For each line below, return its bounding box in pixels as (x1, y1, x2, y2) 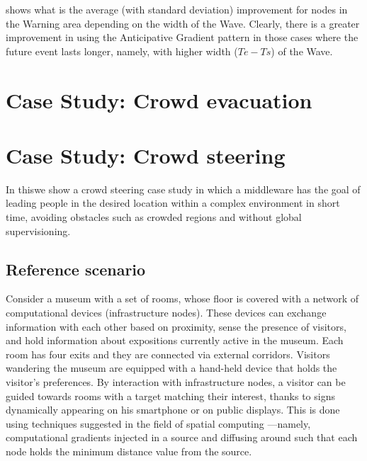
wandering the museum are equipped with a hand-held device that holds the (6, 360, 337, 375)
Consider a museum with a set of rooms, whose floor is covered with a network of (6, 291, 358, 306)
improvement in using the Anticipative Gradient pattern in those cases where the (6, 30, 358, 45)
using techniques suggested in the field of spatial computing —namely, (6, 416, 311, 431)
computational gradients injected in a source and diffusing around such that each (6, 430, 358, 445)
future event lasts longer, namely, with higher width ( (6, 43, 238, 58)
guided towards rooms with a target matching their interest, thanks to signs (6, 388, 335, 403)
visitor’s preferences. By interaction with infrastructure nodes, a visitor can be (6, 375, 346, 389)
